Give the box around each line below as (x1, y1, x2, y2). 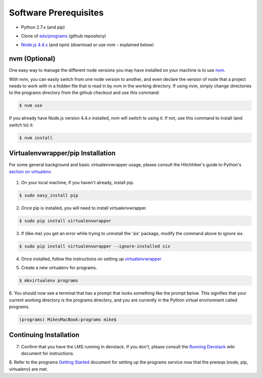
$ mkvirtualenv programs (19, 278, 79, 283)
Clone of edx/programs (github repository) (21, 33, 106, 39)
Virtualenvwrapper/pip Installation (9, 149, 116, 157)
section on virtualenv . (9, 169, 52, 174)
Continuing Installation (9, 331, 80, 339)
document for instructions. (21, 350, 75, 356)
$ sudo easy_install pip (19, 193, 79, 198)
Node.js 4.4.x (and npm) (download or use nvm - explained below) (21, 42, 154, 48)
